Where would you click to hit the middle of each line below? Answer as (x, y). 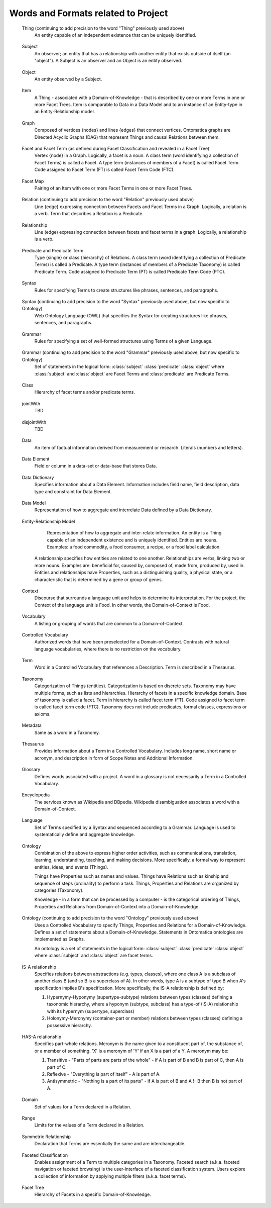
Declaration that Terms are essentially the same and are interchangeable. (110, 1144)
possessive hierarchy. (70, 1025)
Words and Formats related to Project (89, 13)
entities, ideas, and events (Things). (71, 867)
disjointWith (34, 422)
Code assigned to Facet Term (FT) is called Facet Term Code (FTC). (105, 170)
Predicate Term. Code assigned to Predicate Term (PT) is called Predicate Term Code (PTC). (130, 271)
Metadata (32, 725)
